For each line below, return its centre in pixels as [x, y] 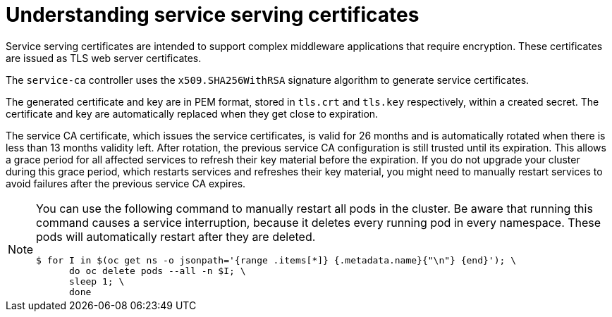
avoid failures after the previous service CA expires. [126, 183]
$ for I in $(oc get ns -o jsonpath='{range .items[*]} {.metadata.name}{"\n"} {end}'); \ [276, 260]
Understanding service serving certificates [213, 15]
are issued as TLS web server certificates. [104, 58]
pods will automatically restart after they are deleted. [176, 236]
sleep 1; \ [97, 281]
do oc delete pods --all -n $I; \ [158, 271]
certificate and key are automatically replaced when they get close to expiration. [192, 113]
